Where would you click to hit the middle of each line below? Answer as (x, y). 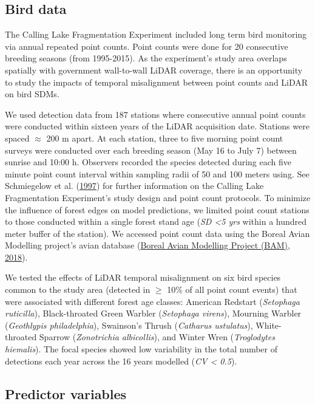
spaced (17, 138)
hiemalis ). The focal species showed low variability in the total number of (141, 349)
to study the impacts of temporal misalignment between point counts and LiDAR (157, 82)
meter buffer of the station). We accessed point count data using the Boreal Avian (157, 233)
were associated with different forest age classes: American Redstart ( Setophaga (152, 301)
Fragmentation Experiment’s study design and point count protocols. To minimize (158, 197)
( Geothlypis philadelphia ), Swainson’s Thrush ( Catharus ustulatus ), (129, 325)
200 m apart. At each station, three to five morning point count (165, 138)
